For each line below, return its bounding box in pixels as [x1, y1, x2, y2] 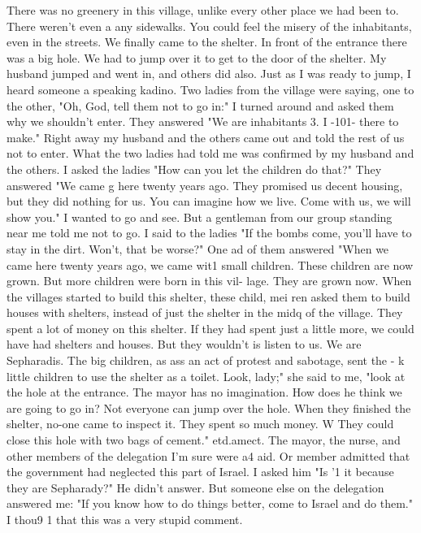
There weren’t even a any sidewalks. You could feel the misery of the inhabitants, [7, 17, 412, 34]
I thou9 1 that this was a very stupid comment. [7, 511, 243, 527]
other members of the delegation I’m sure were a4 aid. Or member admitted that [7, 447, 410, 464]
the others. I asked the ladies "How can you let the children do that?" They [7, 160, 382, 177]
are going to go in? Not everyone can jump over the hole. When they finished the [7, 399, 411, 416]
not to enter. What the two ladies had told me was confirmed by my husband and [7, 145, 414, 162]
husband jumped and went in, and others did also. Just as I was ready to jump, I [7, 65, 411, 82]
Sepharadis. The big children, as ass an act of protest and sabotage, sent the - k [7, 352, 405, 369]
